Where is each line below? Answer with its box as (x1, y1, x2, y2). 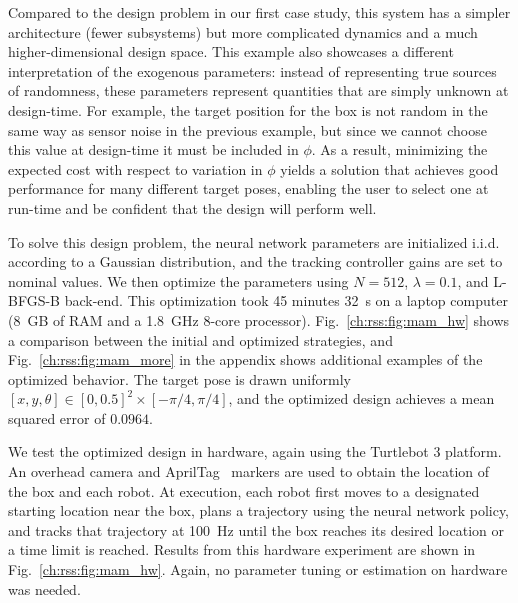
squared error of (8, 407, 106, 428)
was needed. (8, 578, 81, 599)
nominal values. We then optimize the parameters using (8, 270, 349, 291)
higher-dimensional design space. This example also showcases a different (8, 41, 454, 62)
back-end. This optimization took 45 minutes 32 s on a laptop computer (64, 290, 508, 311)
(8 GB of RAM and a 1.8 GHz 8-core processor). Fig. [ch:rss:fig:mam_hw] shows (8, 309, 510, 330)
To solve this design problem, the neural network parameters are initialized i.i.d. (8, 231, 500, 252)
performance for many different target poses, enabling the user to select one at (8, 178, 489, 199)
